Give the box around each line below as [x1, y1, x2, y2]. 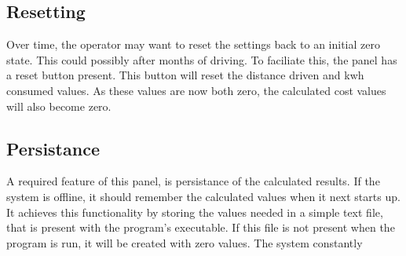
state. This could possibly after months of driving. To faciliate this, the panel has [6, 51, 397, 68]
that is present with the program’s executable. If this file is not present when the [6, 219, 395, 236]
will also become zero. [6, 97, 112, 114]
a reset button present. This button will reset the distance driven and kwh [6, 67, 364, 83]
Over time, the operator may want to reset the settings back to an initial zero [6, 36, 380, 53]
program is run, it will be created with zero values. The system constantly [6, 234, 363, 251]
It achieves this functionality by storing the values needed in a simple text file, [6, 203, 383, 220]
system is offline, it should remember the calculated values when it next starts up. [6, 188, 401, 204]
